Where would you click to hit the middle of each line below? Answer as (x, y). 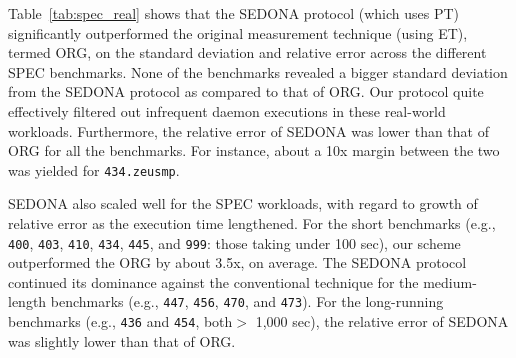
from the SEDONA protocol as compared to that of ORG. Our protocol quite (246, 91)
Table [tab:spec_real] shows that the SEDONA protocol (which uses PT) (234, 13)
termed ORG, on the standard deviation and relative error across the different (247, 52)
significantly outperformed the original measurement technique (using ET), (238, 32)
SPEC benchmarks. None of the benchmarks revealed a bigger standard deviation (258, 71)
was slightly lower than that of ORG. (122, 340)
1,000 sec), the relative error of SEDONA (382, 321)
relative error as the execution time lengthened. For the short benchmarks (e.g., (252, 223)
